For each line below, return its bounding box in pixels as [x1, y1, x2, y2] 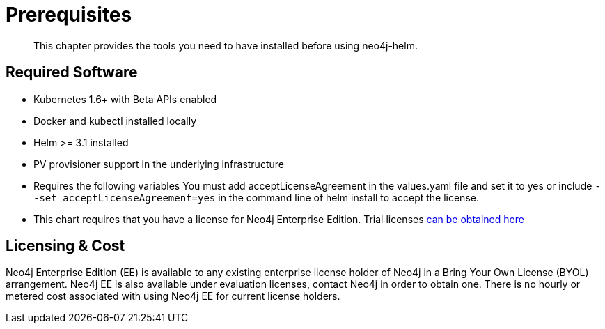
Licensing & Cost [6, 237, 125, 255]
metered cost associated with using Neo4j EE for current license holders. [6, 290, 340, 303]
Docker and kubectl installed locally [33, 114, 196, 127]
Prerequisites [6, 3, 132, 26]
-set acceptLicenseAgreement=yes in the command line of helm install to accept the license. [33, 191, 479, 204]
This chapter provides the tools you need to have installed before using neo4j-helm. [33, 39, 418, 52]
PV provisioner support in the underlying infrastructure [33, 158, 284, 170]
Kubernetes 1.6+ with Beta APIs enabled [33, 93, 217, 105]
